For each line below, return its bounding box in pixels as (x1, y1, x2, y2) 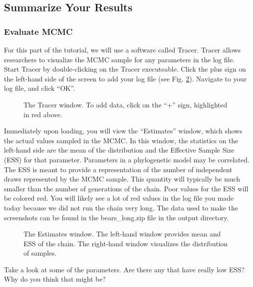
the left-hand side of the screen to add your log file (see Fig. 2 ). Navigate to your (4, 73, 247, 83)
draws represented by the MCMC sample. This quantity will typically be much (4, 174, 240, 184)
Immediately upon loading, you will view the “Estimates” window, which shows (4, 126, 242, 136)
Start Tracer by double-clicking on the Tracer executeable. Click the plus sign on (4, 64, 246, 74)
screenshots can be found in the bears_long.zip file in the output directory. (4, 212, 229, 222)
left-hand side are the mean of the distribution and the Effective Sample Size (4, 145, 234, 155)
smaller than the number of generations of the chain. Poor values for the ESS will (4, 183, 249, 193)
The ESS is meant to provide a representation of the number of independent (4, 164, 232, 174)
